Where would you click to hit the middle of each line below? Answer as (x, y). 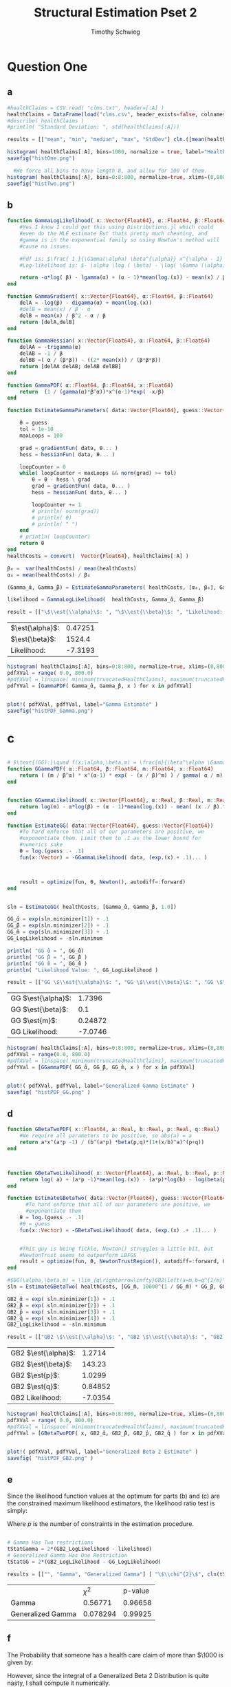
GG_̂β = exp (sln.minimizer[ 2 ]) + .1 (58, 926)
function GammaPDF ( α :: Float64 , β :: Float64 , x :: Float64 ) (90, 385)
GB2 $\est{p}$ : (35, 1375)
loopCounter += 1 (56, 505)
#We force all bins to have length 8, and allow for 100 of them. (110, 171)
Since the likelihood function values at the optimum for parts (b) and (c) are (113, 1496)
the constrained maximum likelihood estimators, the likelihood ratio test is (111, 1503)
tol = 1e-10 (36, 429)
